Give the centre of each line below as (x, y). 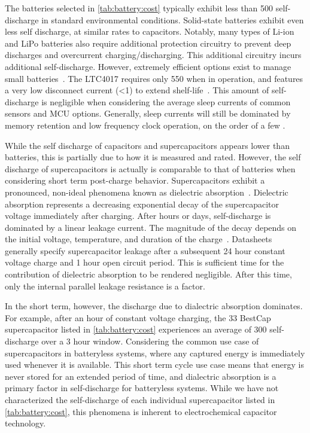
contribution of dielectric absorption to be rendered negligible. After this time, (148, 274)
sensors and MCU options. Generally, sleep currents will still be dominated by (148, 113)
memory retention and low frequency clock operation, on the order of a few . (145, 125)
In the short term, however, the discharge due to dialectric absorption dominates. (154, 306)
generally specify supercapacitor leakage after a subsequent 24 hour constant (145, 250)
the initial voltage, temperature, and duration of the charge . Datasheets (139, 239)
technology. (25, 423)
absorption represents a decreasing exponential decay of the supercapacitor (142, 204)
